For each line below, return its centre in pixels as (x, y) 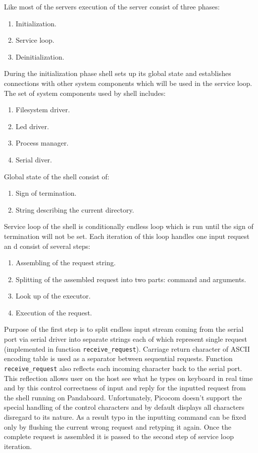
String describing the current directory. (75, 209)
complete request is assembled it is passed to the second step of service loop (119, 436)
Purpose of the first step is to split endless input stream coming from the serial (124, 329)
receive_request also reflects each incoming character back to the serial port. (123, 368)
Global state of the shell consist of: (57, 176)
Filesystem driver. (43, 110)
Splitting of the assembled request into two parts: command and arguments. (131, 279)
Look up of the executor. (53, 296)
